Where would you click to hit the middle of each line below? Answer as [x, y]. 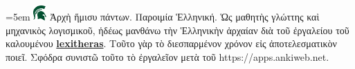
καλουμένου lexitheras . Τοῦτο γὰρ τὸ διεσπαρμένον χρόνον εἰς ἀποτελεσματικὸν [171, 43]
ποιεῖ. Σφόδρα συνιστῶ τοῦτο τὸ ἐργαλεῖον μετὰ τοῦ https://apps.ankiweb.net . [167, 56]
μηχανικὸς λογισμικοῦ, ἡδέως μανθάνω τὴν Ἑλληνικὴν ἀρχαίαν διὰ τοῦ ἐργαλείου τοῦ [177, 30]
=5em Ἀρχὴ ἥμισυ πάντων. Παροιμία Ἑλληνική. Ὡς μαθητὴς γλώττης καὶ [163, 17]
